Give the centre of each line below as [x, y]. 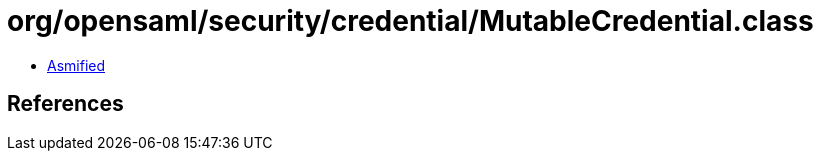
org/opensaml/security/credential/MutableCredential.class [410, 21]
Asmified [76, 65]
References [65, 104]
